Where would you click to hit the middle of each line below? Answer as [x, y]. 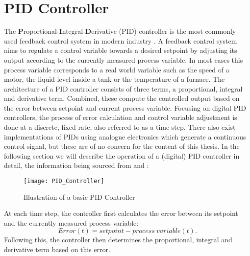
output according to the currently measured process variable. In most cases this [124, 59]
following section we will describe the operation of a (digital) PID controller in [122, 155]
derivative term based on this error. [57, 249]
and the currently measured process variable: [71, 222]
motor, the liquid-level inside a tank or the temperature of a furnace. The [114, 79]
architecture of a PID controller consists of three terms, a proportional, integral [123, 88]
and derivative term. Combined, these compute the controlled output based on [122, 98]
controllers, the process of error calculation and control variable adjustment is [121, 117]
